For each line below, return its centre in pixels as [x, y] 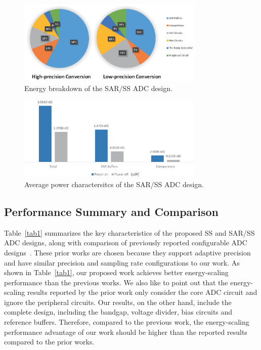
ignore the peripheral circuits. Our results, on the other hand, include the [118, 302]
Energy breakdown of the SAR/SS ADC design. [98, 88]
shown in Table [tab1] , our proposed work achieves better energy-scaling [116, 272]
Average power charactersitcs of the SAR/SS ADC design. [114, 184]
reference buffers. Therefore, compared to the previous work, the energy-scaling [127, 322]
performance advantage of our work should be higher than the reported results [126, 332]
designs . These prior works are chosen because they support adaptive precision [127, 252]
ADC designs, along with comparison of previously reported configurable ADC [126, 243]
